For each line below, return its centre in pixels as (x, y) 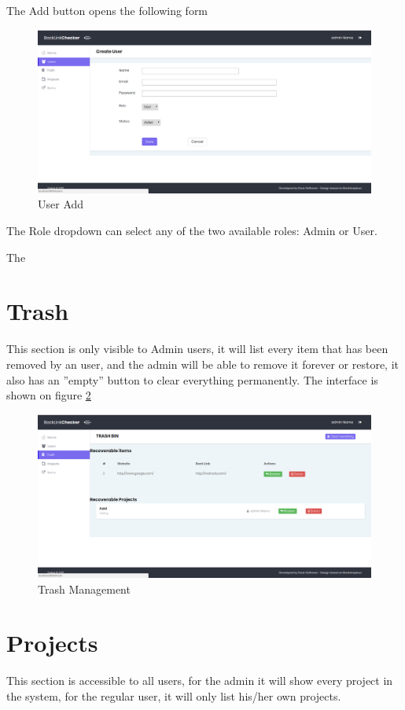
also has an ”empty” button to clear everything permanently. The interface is (192, 379)
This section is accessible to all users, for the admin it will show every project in (200, 681)
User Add (61, 204)
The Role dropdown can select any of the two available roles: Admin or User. (192, 231)
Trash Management (84, 589)
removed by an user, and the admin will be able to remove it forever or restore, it (202, 364)
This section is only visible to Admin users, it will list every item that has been (197, 349)
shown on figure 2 (49, 395)
